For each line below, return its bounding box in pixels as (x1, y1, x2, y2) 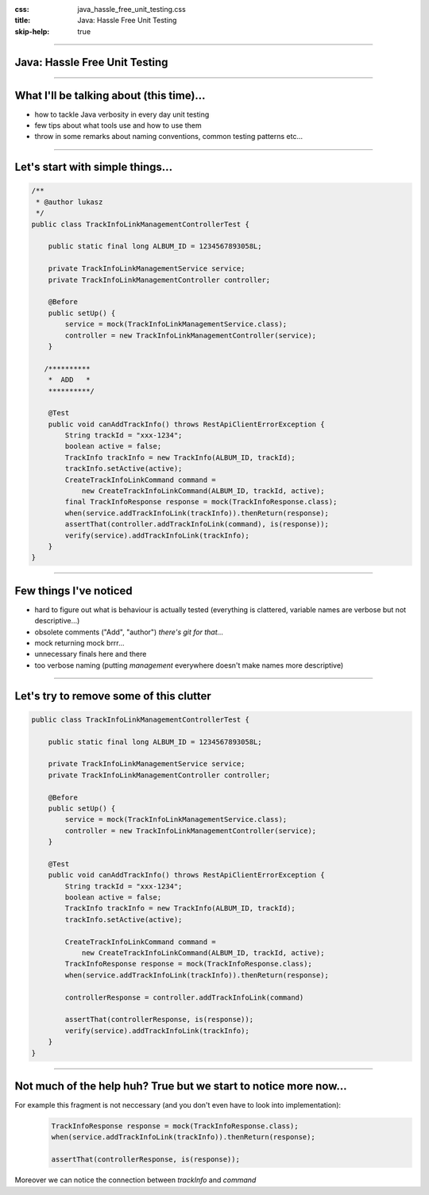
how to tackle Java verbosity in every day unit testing (34, 110, 210, 119)
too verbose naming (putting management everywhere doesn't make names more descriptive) (34, 660, 344, 670)
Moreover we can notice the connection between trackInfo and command (14, 1175, 257, 1185)
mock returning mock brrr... (34, 638, 125, 648)
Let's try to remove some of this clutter (14, 689, 212, 703)
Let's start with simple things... (14, 160, 173, 174)
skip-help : (14, 26, 50, 36)
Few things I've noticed (14, 584, 133, 597)
